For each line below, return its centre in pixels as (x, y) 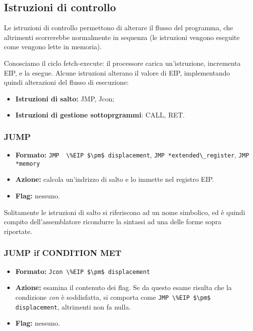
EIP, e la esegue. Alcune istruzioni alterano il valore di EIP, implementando (117, 72)
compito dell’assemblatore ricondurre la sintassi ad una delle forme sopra (113, 222)
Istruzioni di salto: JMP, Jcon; (65, 98)
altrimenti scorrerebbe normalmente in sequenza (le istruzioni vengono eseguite (122, 37)
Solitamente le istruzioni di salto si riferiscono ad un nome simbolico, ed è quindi (125, 212)
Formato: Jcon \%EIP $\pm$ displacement (83, 271)
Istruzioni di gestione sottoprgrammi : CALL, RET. (100, 115)
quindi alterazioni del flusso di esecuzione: (66, 82)
